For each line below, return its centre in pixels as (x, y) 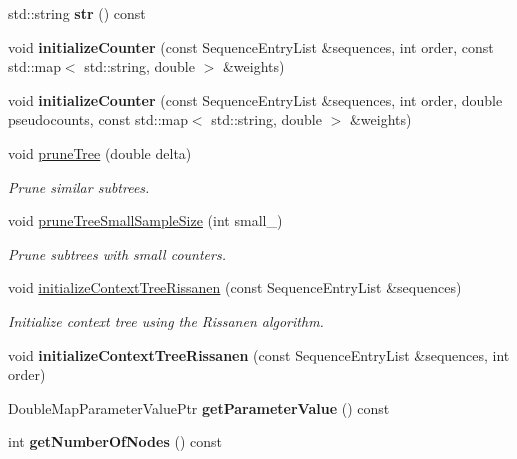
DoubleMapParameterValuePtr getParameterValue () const (199, 407)
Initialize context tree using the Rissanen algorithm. (166, 320)
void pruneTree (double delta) (100, 152)
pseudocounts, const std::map (98, 119)
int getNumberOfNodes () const (115, 441)
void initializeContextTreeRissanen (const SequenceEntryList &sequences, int (259, 354)
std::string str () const (77, 13)
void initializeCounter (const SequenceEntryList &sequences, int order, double (255, 99)
